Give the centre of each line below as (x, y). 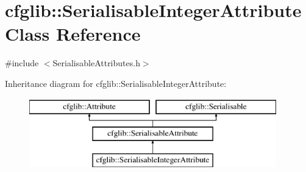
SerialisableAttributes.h (96, 63)
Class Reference (73, 34)
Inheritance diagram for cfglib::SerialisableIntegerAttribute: (116, 83)
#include (22, 63)
